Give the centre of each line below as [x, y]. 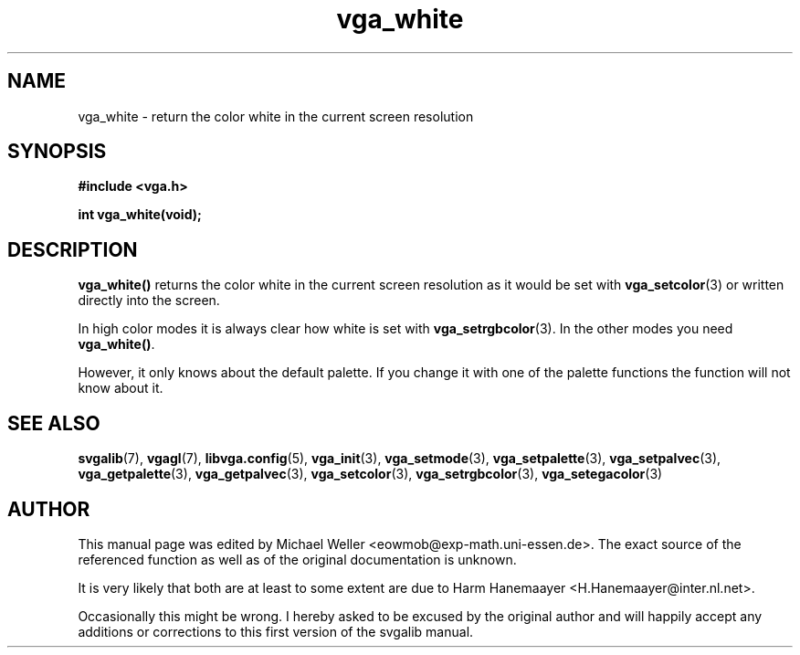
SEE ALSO [54, 423]
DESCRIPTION [73, 249]
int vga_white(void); [140, 215]
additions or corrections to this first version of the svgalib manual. [276, 631]
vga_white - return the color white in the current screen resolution [276, 116]
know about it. [121, 388]
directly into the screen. [149, 301]
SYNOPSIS [57, 152]
